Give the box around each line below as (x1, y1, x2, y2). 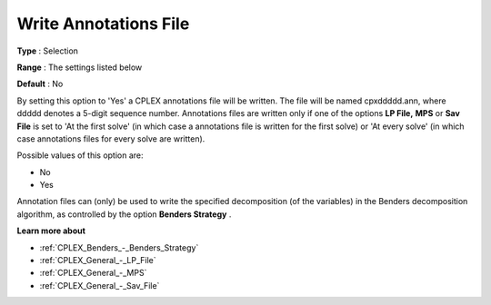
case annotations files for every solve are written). (16, 133, 205, 144)
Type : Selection (16, 45, 79, 56)
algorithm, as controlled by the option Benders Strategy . (16, 209, 232, 220)
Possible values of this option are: (16, 150, 145, 161)
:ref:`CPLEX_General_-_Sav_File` (39, 280, 160, 290)
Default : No (16, 78, 64, 90)
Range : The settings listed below (16, 62, 143, 73)
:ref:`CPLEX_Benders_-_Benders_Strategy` (39, 241, 199, 253)
